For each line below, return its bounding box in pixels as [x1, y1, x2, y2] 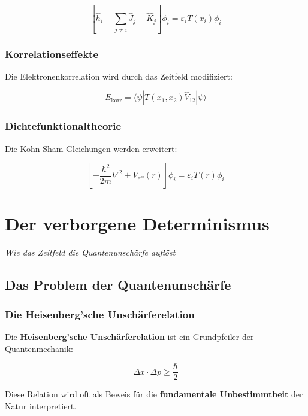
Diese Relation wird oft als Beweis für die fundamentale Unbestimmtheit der [5, 388, 303, 400]
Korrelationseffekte [5, 46, 99, 61]
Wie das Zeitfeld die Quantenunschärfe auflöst [5, 246, 176, 259]
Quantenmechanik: [5, 342, 73, 354]
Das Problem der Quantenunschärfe [5, 275, 231, 294]
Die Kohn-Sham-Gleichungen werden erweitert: [5, 142, 177, 154]
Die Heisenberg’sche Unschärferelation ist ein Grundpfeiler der [5, 330, 254, 342]
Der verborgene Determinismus [5, 211, 270, 236]
